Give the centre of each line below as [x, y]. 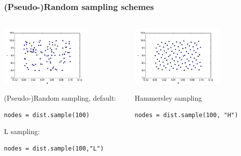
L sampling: [22, 131]
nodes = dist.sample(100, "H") [186, 115]
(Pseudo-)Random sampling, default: [60, 97]
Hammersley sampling [168, 97]
